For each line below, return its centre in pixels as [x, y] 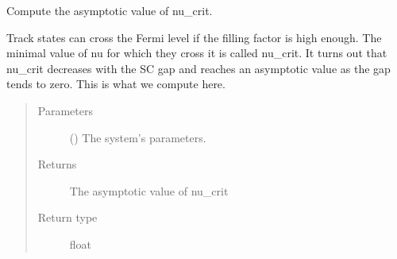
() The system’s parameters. [138, 137]
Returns [57, 164]
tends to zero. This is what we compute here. [116, 84]
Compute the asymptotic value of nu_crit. [110, 10]
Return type [67, 217]
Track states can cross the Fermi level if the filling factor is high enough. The [194, 37]
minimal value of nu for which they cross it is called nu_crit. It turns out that [197, 53]
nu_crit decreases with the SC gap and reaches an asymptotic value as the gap [198, 68]
